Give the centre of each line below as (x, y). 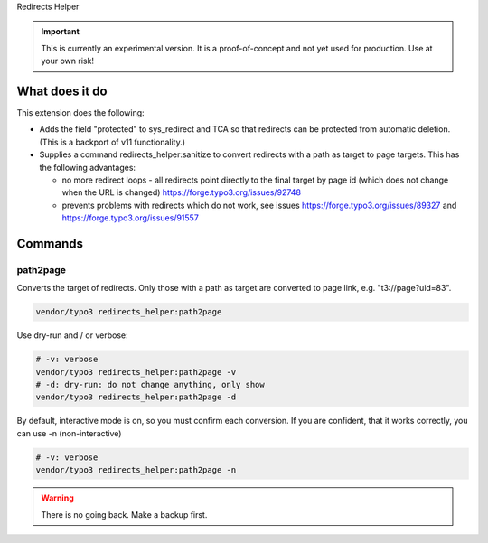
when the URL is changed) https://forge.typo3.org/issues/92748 (182, 192)
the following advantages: (87, 167)
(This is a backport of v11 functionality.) (112, 142)
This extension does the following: (80, 113)
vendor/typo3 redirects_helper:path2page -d (136, 397)
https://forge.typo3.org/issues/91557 (130, 218)
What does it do (62, 91)
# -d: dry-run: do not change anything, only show (150, 385)
